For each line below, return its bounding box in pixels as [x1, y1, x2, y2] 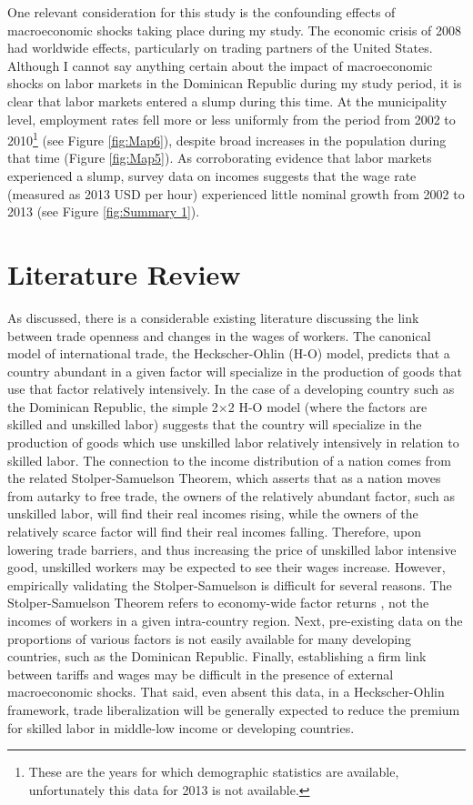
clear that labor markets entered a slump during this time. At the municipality [7, 91, 448, 110]
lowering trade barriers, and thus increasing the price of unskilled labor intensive [7, 539, 457, 558]
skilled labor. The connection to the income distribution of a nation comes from [7, 450, 452, 469]
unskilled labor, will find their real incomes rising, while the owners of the [7, 504, 418, 523]
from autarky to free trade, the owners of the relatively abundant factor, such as [7, 486, 456, 505]
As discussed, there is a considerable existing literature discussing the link [7, 307, 419, 327]
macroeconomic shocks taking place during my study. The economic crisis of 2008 [7, 20, 462, 39]
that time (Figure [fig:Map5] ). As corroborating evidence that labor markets [7, 148, 432, 167]
